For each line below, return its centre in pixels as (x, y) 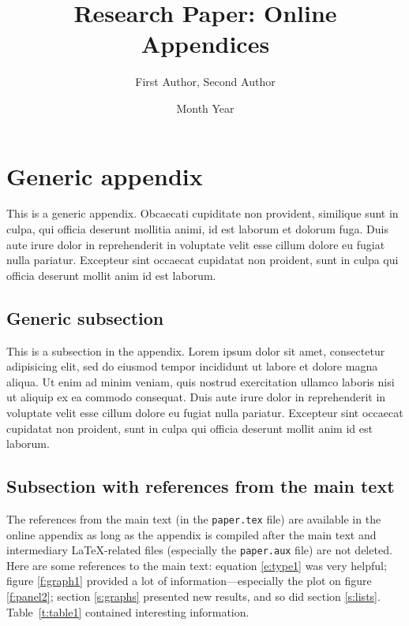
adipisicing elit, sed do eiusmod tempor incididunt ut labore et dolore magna (192, 366)
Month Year (205, 108)
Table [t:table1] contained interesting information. (128, 611)
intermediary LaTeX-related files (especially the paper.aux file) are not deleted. (199, 550)
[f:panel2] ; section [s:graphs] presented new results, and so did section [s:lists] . (193, 596)
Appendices (205, 44)
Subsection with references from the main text (201, 486)
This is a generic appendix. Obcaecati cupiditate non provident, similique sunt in (203, 213)
